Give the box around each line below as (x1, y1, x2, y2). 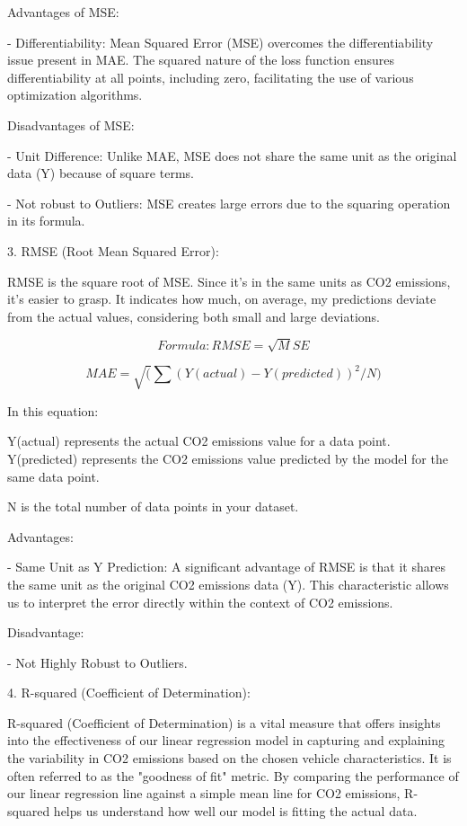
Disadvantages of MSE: (7, 115, 135, 134)
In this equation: (7, 401, 99, 420)
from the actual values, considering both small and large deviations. (7, 306, 381, 325)
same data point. (7, 466, 100, 485)
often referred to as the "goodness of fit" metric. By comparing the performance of (7, 766, 459, 785)
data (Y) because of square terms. (7, 164, 194, 182)
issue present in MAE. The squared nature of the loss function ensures (7, 50, 395, 69)
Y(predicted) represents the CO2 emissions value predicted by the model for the (7, 449, 448, 467)
